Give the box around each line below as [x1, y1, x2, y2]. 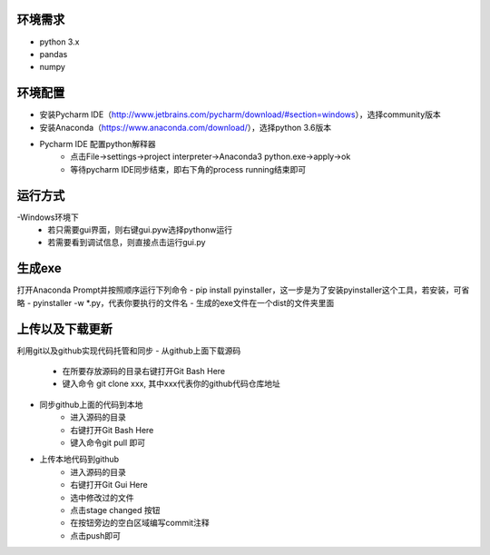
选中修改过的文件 [70, 491, 134, 503]
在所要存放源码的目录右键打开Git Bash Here [62, 366, 226, 377]
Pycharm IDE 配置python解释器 [39, 138, 156, 149]
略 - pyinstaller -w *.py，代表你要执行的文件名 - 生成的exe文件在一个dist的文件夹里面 [16, 297, 335, 308]
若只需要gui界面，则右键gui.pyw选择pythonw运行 [47, 224, 233, 235]
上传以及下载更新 [16, 321, 113, 336]
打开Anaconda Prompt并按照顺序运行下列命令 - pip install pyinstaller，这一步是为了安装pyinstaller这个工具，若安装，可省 [16, 284, 470, 295]
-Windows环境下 [16, 212, 79, 223]
